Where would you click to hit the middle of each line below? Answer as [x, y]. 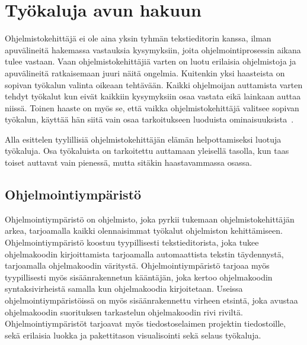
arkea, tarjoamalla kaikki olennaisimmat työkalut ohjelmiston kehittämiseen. [144, 230]
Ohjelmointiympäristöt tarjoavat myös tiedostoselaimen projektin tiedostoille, [145, 323]
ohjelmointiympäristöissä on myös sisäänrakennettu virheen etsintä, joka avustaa [151, 300]
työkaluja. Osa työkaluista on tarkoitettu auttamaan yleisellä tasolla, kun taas [147, 151]
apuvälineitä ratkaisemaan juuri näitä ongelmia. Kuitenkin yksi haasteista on [145, 72]
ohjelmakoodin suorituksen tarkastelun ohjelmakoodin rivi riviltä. [124, 312]
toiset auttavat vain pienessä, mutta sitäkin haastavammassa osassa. [129, 162]
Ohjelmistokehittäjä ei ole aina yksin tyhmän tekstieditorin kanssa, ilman [138, 38]
